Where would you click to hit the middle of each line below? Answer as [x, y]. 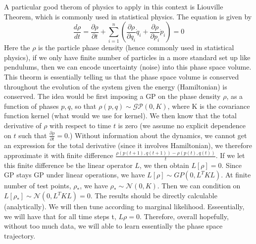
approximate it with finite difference [59, 155]
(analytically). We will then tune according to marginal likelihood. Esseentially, [124, 206]
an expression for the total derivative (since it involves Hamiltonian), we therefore [128, 145]
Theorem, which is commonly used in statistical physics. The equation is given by [128, 16]
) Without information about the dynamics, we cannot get [158, 135]
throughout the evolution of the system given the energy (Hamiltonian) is [116, 86]
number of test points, [38, 186]
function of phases [31, 106]
